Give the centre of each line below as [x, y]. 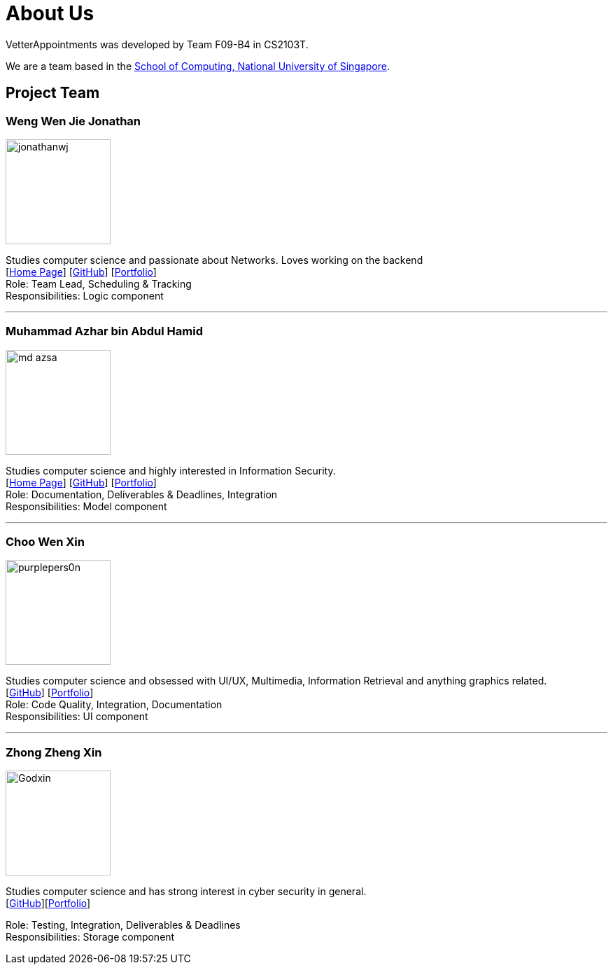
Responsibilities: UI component [77, 717]
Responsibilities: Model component [86, 506]
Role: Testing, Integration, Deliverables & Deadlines [123, 925]
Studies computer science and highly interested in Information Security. [171, 470]
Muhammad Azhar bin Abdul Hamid [104, 331]
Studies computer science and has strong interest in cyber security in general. [186, 892]
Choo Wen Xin [45, 542]
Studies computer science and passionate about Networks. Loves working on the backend [214, 260]
